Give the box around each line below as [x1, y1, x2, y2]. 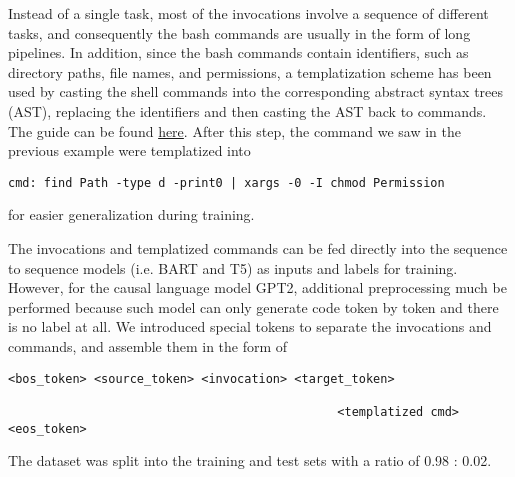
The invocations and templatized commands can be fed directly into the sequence [8, 238, 508, 258]
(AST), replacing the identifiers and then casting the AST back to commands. [8, 100, 487, 121]
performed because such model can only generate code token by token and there [8, 296, 499, 317]
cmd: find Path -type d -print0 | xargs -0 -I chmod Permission [8, 175, 445, 190]
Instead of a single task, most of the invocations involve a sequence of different [8, 3, 489, 23]
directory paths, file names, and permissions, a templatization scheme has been [8, 61, 492, 82]
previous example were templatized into [8, 140, 251, 161]
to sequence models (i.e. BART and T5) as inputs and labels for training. [8, 257, 458, 278]
